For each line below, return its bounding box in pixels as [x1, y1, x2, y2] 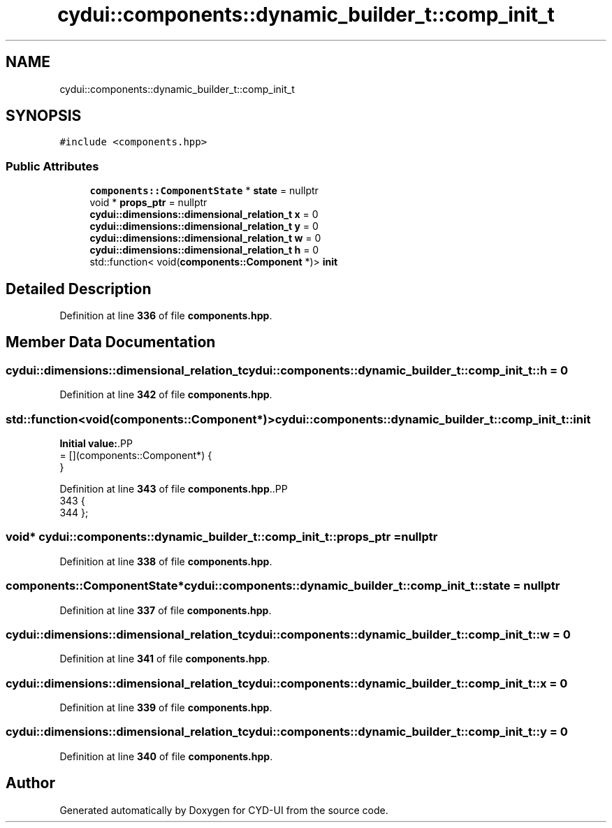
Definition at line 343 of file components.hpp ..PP [59, 483, 288, 495]
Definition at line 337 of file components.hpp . [59, 604, 272, 616]
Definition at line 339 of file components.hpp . [59, 702, 272, 713]
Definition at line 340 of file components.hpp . [59, 750, 273, 762]
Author [6, 774, 55, 792]
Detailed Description [6, 279, 152, 298]
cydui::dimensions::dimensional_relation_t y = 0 [89, 220, 319, 233]
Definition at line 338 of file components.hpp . [59, 555, 272, 567]
